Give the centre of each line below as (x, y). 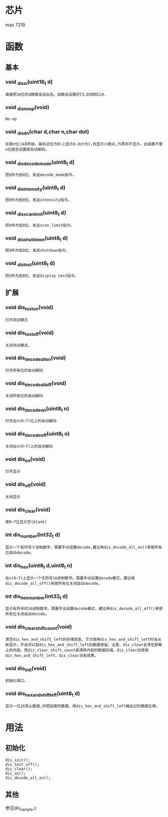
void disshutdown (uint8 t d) (37, 239)
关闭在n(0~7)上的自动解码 (29, 446)
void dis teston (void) (29, 308)
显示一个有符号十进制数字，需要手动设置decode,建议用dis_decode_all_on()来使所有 (84, 547)
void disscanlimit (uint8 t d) (36, 213)
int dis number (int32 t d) (33, 535)
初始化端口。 (17, 681)
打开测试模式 (17, 320)
